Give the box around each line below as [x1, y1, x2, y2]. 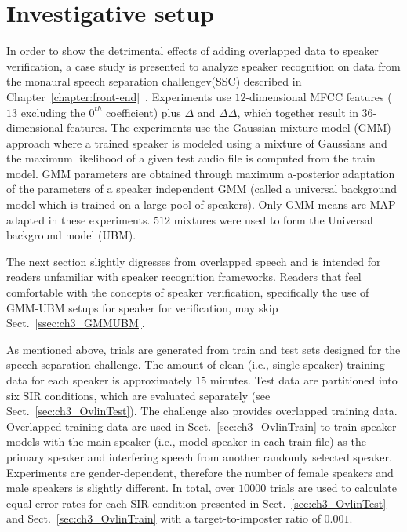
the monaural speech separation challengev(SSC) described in [6, 73, 302, 89]
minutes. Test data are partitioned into [210, 372, 398, 388]
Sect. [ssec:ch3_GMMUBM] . [6, 315, 145, 331]
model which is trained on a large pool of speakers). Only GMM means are [6, 196, 367, 213]
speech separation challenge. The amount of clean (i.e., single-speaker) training [6, 356, 385, 373]
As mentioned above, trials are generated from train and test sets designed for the [6, 341, 401, 357]
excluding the [20, 104, 85, 120]
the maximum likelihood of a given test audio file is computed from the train [6, 150, 376, 166]
